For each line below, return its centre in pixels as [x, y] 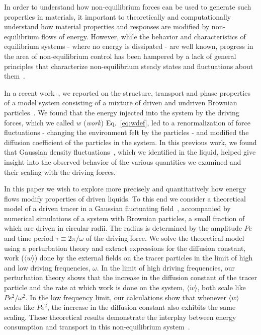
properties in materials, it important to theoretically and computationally [118, 16]
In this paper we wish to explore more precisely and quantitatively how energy [125, 189]
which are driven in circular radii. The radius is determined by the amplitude [123, 228]
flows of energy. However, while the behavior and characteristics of [144, 36]
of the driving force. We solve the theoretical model [165, 238]
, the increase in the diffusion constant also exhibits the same [141, 307]
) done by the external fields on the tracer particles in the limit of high [144, 258]
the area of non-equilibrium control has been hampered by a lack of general [120, 56]
